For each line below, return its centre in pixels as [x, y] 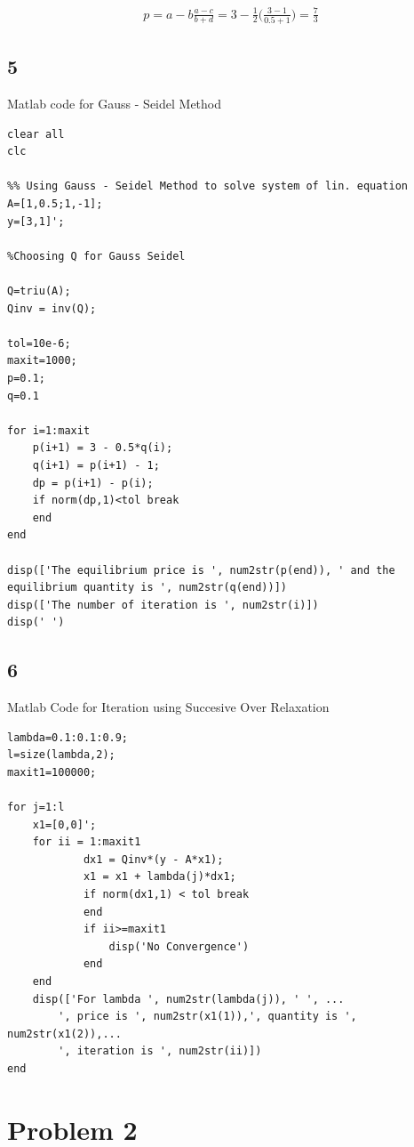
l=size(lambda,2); [61, 755]
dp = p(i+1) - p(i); [93, 483]
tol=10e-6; [39, 343]
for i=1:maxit [49, 430]
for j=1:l [36, 808]
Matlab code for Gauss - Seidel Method [115, 104]
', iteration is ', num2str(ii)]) [160, 1051]
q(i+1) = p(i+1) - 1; [96, 465]
